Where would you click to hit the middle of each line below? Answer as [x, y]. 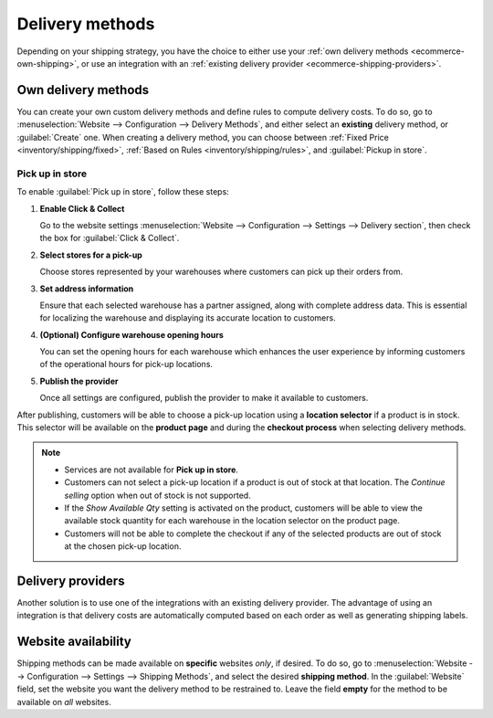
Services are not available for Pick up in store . [152, 470]
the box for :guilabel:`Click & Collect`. [110, 238]
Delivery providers [71, 581]
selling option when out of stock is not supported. [157, 495]
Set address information [87, 289]
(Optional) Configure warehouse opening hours [131, 334]
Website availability [74, 642]
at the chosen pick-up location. [123, 546]
